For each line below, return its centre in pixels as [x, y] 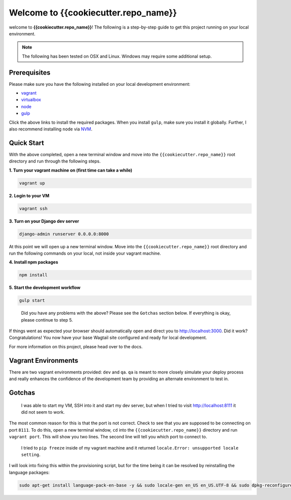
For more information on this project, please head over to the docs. [76, 346]
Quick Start [26, 143]
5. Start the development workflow [45, 288]
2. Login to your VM [29, 195]
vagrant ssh [33, 208]
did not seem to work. [43, 412]
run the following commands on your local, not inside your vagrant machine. [85, 253]
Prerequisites [30, 73]
